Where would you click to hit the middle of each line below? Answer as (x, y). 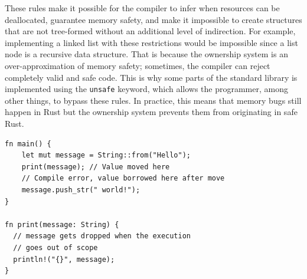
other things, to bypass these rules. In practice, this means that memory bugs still (153, 100)
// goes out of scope (55, 247)
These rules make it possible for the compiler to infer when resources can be (142, 8)
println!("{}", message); (64, 259)
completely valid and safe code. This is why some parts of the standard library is (151, 77)
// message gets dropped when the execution (102, 236)
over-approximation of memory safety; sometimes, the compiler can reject (138, 65)
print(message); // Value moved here (96, 167)
